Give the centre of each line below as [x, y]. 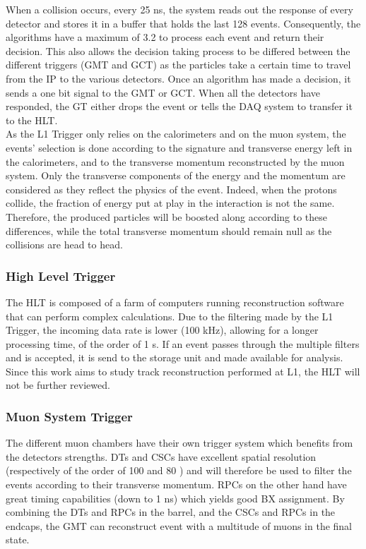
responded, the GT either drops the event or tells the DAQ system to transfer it [179, 106]
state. [18, 539]
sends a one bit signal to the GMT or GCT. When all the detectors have [163, 92]
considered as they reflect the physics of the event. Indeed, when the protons [171, 189]
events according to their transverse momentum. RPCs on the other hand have [176, 484]
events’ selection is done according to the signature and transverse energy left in [179, 147]
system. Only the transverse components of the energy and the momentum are [176, 175]
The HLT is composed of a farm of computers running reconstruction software [175, 302]
